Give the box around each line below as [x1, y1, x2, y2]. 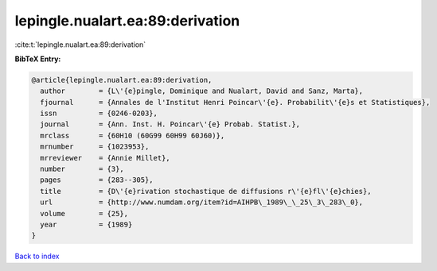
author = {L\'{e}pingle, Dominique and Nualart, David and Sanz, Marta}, [40, 87, 364, 95]
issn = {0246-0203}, [40, 109, 158, 118]
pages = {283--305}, [40, 176, 154, 184]
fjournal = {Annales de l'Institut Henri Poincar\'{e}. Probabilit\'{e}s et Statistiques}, [40, 98, 431, 106]
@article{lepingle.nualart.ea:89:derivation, [31, 75, 213, 84]
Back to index [14, 251, 60, 261]
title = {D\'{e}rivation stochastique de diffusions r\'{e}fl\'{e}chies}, [40, 187, 372, 196]
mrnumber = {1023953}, [40, 142, 150, 151]
